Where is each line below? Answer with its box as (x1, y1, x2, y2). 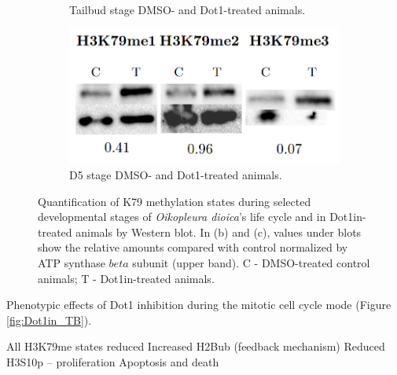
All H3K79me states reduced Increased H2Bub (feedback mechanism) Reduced (6, 338, 385, 355)
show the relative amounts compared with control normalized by (38, 239, 348, 256)
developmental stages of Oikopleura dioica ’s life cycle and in (38, 208, 326, 225)
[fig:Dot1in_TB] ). (6, 311, 92, 328)
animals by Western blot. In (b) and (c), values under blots (75, 223, 362, 240)
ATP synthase (38, 254, 105, 270)
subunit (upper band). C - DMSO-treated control (132, 254, 370, 270)
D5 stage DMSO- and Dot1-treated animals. (69, 166, 282, 182)
